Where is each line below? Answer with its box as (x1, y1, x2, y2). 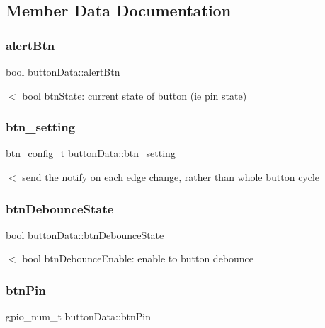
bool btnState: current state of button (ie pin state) (22, 88, 247, 102)
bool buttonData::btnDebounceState (6, 227, 164, 242)
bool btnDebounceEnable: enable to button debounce (22, 251, 254, 266)
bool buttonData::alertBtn (6, 64, 120, 78)
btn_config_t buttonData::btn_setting (6, 146, 176, 160)
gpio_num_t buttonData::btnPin (6, 309, 152, 324)
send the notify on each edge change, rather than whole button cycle (22, 170, 320, 184)
